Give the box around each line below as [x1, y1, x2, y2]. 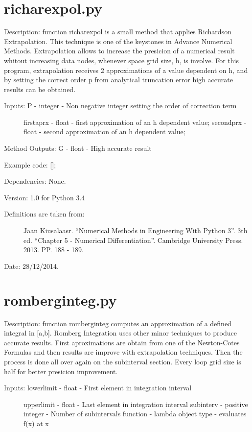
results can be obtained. [4, 84, 76, 94]
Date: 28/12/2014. [4, 261, 59, 271]
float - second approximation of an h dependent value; [23, 126, 185, 137]
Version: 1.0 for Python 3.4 [4, 192, 85, 202]
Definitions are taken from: [4, 209, 85, 219]
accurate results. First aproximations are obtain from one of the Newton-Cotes [4, 337, 240, 347]
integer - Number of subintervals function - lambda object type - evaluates [23, 408, 247, 419]
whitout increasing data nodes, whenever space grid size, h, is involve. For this [4, 55, 239, 65]
